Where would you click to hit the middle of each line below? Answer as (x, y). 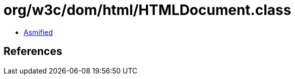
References (33, 51)
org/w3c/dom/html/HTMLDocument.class (147, 10)
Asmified (38, 32)
